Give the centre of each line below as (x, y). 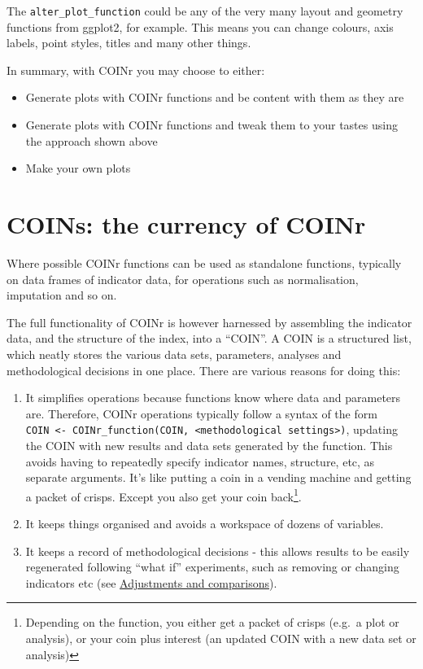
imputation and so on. (62, 295)
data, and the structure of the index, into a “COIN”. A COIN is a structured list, (209, 338)
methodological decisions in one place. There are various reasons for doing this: (204, 370)
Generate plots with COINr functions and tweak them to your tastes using (211, 125)
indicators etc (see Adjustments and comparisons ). (151, 582)
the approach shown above (92, 140)
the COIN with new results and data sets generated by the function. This (209, 445)
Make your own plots (78, 168)
